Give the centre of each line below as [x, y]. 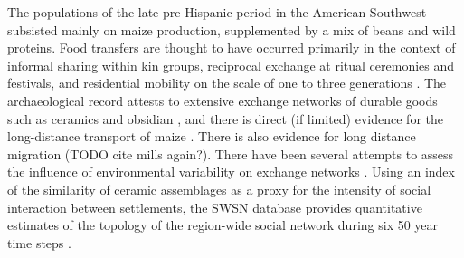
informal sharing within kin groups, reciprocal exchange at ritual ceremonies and [231, 65]
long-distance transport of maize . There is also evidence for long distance [212, 136]
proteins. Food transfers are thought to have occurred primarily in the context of [232, 48]
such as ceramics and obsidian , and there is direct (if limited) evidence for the [225, 118]
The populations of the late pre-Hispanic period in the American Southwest [217, 12]
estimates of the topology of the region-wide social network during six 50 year [223, 225]
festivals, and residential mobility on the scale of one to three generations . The [227, 83]
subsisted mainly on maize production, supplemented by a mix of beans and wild [232, 29]
